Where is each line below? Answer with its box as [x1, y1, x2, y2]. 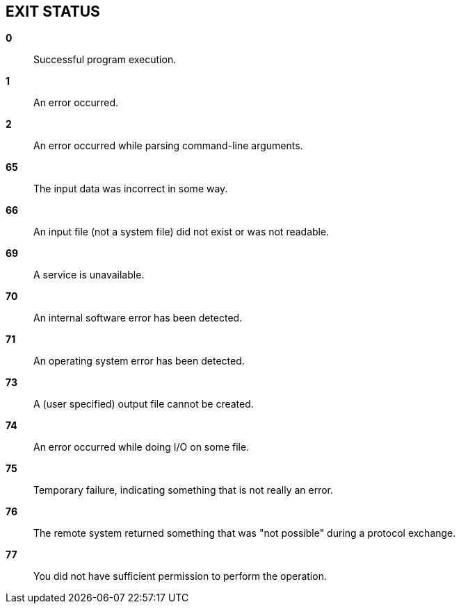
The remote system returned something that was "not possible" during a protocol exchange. [33, 527, 456, 540]
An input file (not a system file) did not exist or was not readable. [33, 226, 330, 238]
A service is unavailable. [33, 269, 145, 281]
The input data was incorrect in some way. [33, 183, 228, 195]
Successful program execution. [33, 53, 177, 66]
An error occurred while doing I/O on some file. [33, 441, 250, 453]
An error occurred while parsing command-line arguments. [33, 140, 303, 152]
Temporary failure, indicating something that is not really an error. [33, 484, 334, 497]
